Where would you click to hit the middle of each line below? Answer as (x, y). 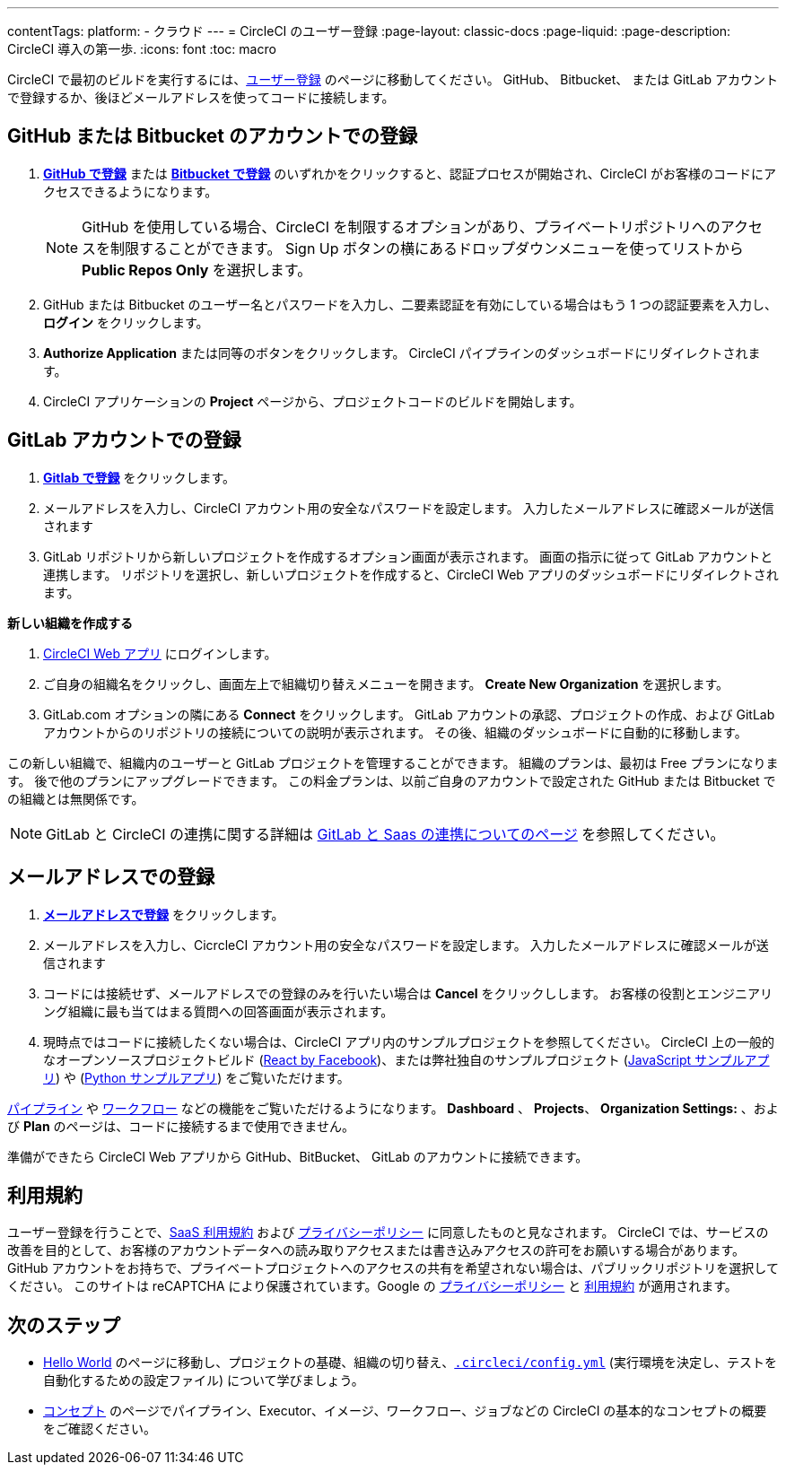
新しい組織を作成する (70, 623)
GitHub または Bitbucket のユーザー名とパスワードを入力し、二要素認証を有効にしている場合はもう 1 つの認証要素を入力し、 (410, 304)
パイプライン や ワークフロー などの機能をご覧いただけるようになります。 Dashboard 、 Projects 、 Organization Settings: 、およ (393, 1108)
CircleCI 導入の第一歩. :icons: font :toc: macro (142, 49)
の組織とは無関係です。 (76, 798)
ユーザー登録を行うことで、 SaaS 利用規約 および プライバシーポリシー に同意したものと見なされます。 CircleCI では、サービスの (388, 1232)
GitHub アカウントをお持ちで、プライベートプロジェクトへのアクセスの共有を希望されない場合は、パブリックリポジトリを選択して (393, 1268)
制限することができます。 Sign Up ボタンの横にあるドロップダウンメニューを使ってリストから (427, 248)
